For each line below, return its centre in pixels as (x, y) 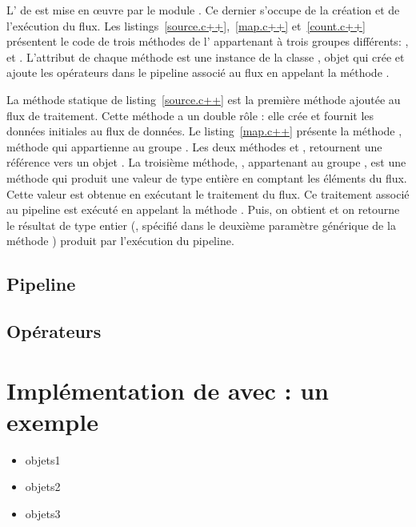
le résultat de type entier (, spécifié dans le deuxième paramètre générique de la (201, 225)
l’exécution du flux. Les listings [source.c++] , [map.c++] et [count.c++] (186, 25)
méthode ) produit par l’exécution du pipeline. (120, 241)
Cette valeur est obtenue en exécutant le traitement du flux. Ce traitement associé (208, 193)
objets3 (43, 513)
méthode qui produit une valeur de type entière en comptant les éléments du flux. (207, 177)
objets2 (43, 487)
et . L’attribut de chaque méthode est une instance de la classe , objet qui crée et (206, 56)
